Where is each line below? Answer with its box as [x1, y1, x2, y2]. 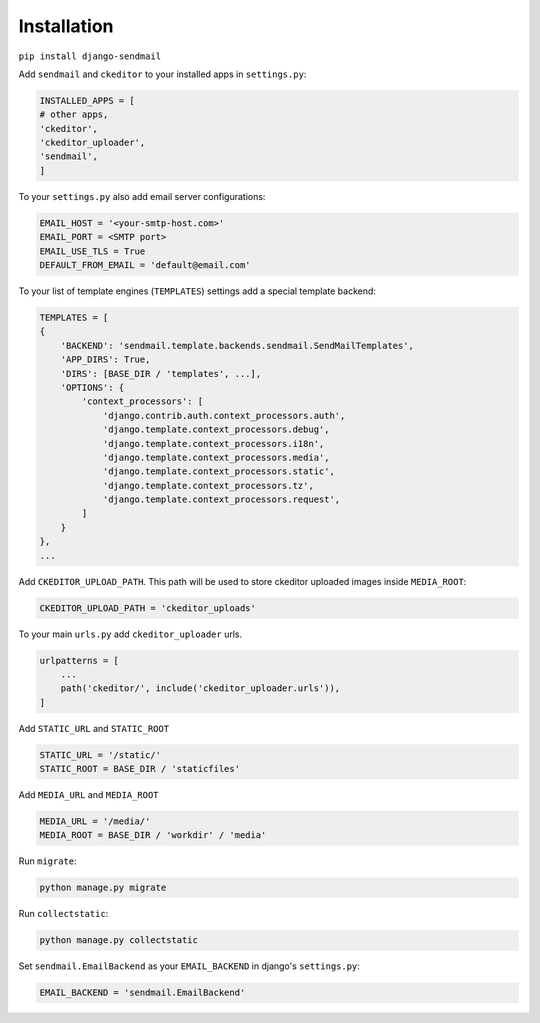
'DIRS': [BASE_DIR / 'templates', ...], [60, 368, 262, 379]
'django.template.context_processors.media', [102, 451, 330, 463]
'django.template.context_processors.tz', [102, 480, 314, 491]
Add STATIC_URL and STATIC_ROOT [18, 722, 170, 734]
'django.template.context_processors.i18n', [102, 438, 325, 449]
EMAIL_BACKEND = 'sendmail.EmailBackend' [39, 987, 246, 999]
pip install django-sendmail [18, 50, 162, 62]
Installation [18, 15, 114, 37]
